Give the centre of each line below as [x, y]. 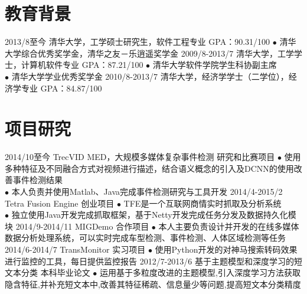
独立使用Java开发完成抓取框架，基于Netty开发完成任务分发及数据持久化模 [154, 215]
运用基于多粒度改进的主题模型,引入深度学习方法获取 [200, 272]
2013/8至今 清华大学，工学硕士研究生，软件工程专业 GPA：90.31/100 [138, 42]
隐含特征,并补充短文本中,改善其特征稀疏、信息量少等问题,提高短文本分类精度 [153, 284]
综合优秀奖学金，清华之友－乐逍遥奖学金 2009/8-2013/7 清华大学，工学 [158, 53]
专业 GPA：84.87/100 [61, 88]
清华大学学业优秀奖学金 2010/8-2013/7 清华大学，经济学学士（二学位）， [150, 76]
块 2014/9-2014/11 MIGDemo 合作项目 [77, 226]
